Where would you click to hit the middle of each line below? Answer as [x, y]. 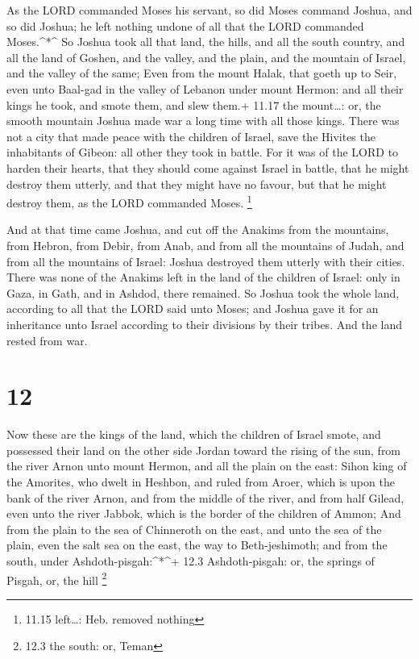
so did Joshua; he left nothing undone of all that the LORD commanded [185, 25]
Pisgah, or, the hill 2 [57, 578]
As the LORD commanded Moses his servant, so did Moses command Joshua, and [209, 10]
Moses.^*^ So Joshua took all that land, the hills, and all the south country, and [206, 42]
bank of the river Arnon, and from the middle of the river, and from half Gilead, [205, 497]
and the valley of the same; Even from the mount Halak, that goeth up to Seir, [202, 73]
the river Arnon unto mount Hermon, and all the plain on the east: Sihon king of [207, 466]
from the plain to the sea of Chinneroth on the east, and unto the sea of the [194, 529]
